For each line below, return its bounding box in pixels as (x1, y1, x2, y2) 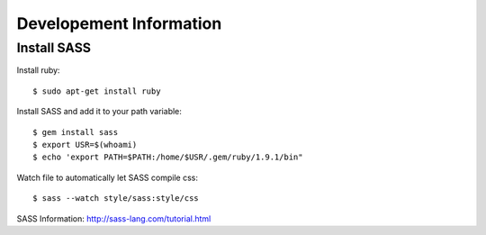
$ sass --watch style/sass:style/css (32, 194, 200, 203)
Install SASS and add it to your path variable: (16, 106, 182, 117)
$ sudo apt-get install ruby (32, 86, 161, 96)
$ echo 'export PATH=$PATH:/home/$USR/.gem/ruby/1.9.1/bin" (32, 152, 303, 162)
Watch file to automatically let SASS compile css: (16, 172, 198, 183)
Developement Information (16, 14, 222, 33)
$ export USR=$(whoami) (32, 140, 138, 149)
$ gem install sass (32, 127, 119, 137)
